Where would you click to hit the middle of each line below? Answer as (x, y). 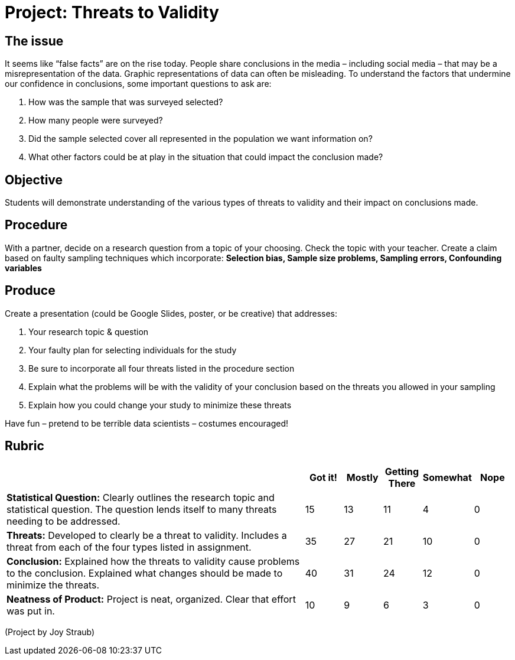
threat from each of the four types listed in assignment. (129, 547)
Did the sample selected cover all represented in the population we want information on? (201, 139)
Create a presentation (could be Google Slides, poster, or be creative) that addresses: (171, 313)
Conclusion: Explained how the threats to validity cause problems (153, 561)
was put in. (31, 611)
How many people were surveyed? (96, 121)
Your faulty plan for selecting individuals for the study (133, 350)
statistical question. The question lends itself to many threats (142, 509)
